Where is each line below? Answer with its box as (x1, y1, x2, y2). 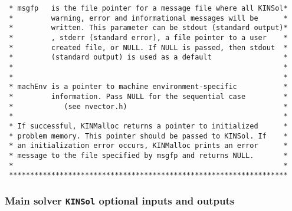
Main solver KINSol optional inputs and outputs (5, 193, 235, 207)
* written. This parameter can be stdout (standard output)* (9, 24, 288, 32)
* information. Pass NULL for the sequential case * (9, 92, 288, 101)
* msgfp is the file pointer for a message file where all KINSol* (9, 4, 288, 12)
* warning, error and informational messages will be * (9, 14, 288, 22)
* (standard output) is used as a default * (9, 53, 288, 62)
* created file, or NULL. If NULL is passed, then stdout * (9, 43, 288, 52)
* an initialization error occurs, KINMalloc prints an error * (9, 141, 288, 150)
